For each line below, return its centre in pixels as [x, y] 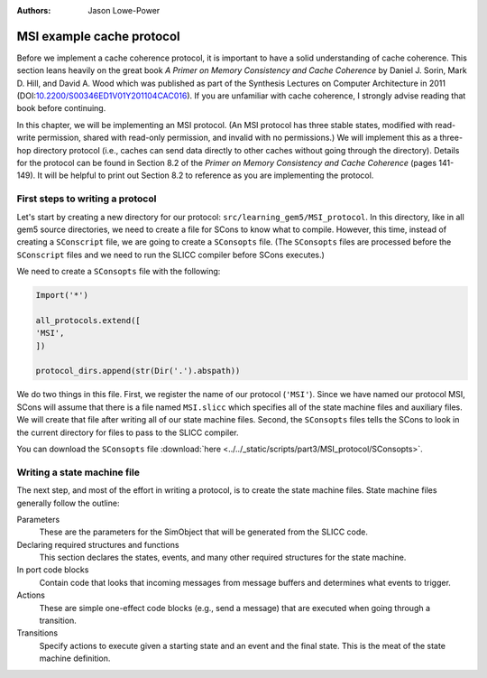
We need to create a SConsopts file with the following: [119, 272]
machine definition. [75, 658]
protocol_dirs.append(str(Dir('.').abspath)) [138, 371]
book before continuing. [61, 108]
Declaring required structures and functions [98, 544]
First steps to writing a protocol [87, 199]
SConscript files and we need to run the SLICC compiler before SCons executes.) [170, 255]
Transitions [37, 633]
